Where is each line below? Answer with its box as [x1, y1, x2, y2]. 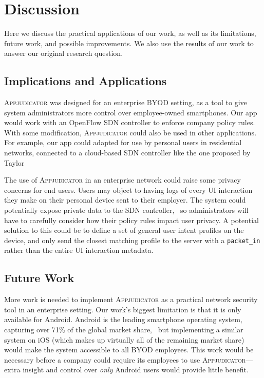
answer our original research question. [4, 48, 123, 58]
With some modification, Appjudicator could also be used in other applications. [4, 127, 257, 137]
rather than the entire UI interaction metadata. [4, 245, 154, 255]
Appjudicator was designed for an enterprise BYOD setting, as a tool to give [4, 97, 247, 108]
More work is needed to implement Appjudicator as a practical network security [4, 294, 258, 305]
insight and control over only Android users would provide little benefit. [23, 364, 249, 375]
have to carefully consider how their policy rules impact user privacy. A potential [4, 214, 259, 225]
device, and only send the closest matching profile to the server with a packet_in [4, 234, 260, 245]
